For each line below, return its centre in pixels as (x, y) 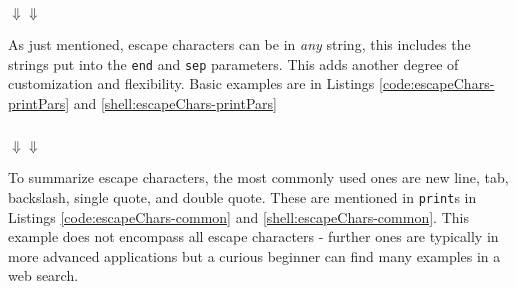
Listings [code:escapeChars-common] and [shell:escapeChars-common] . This (238, 216)
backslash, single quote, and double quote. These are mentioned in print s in (242, 197)
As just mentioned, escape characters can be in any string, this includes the (239, 44)
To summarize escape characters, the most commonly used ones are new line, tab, (258, 177)
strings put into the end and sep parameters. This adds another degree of (233, 63)
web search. (43, 275)
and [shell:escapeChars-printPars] (175, 102)
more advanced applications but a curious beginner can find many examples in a (254, 255)
